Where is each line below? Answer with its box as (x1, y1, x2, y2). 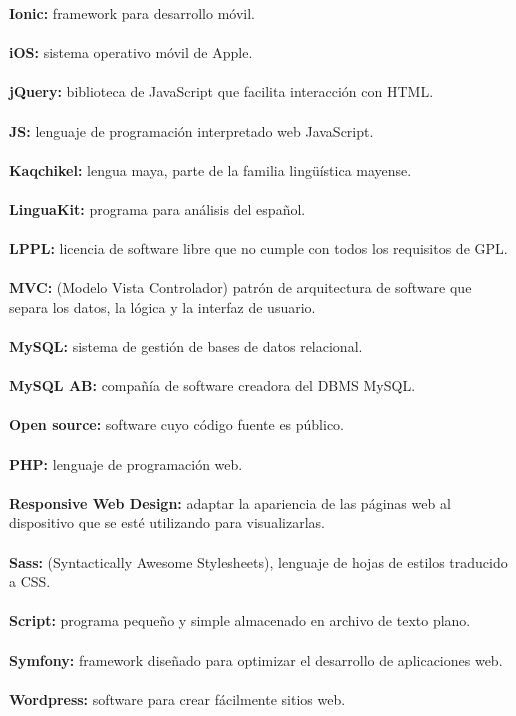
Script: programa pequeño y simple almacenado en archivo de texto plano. (9, 610, 471, 631)
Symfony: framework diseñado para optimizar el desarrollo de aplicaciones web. (9, 649, 503, 670)
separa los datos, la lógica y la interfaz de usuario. (9, 296, 316, 317)
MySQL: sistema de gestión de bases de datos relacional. (9, 336, 363, 357)
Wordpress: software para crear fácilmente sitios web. (9, 688, 346, 709)
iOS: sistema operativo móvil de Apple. (9, 42, 253, 63)
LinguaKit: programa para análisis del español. (9, 198, 306, 219)
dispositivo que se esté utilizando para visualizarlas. (9, 512, 325, 533)
